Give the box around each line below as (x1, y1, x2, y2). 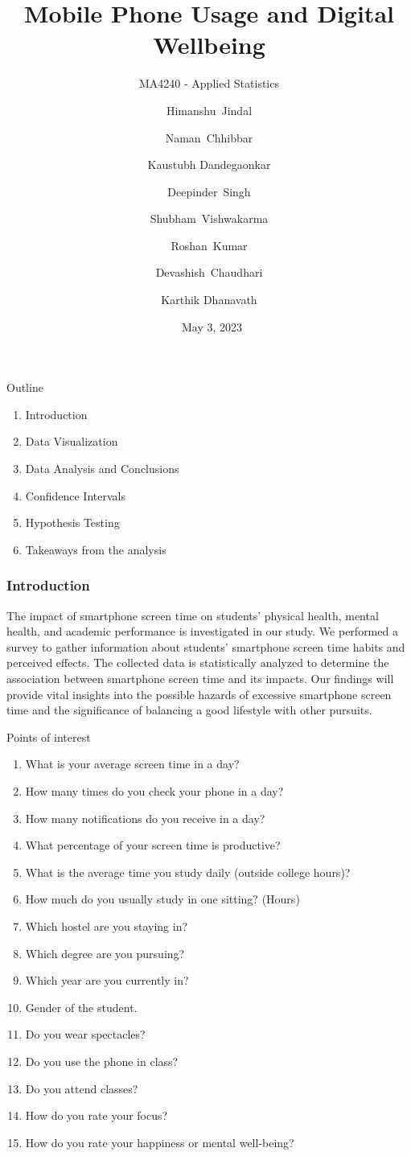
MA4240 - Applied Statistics (139, 75, 279, 92)
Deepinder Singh (167, 183, 251, 200)
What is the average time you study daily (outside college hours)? (25, 863, 351, 880)
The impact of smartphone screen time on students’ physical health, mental (6, 607, 379, 623)
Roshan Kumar (171, 237, 248, 253)
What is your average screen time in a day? (25, 755, 240, 772)
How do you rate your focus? (25, 1107, 168, 1124)
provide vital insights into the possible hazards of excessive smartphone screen (6, 685, 392, 702)
